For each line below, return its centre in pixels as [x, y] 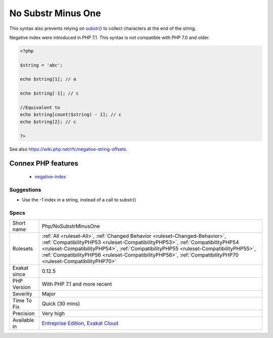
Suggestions [25, 190]
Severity [22, 294]
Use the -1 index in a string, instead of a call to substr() [79, 200]
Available [23, 320]
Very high [53, 314]
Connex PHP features [44, 164]
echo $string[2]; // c [48, 122]
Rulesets [22, 249]
